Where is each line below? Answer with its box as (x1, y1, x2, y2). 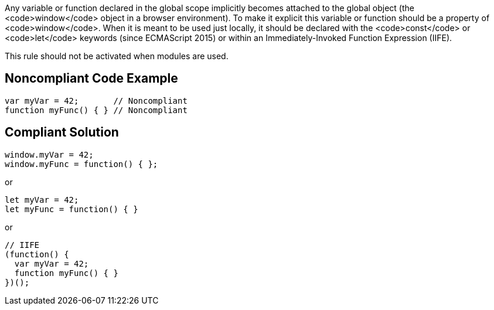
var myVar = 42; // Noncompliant (5, 96, 188, 105)
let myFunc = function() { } (5, 204, 138, 214)
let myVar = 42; (5, 195, 79, 205)
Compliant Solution (5, 125, 119, 140)
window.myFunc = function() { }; (5, 159, 158, 169)
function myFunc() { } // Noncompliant (5, 105, 188, 115)
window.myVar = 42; (5, 149, 94, 159)
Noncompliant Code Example (5, 71, 178, 86)
